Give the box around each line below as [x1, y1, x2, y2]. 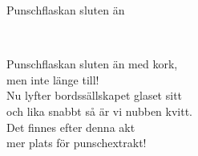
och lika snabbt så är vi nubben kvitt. [6, 102, 193, 119]
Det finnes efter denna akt [6, 118, 135, 135]
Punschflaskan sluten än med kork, [6, 55, 178, 72]
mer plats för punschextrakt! [6, 134, 147, 151]
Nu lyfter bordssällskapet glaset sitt [6, 87, 183, 104]
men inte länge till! [6, 71, 99, 88]
